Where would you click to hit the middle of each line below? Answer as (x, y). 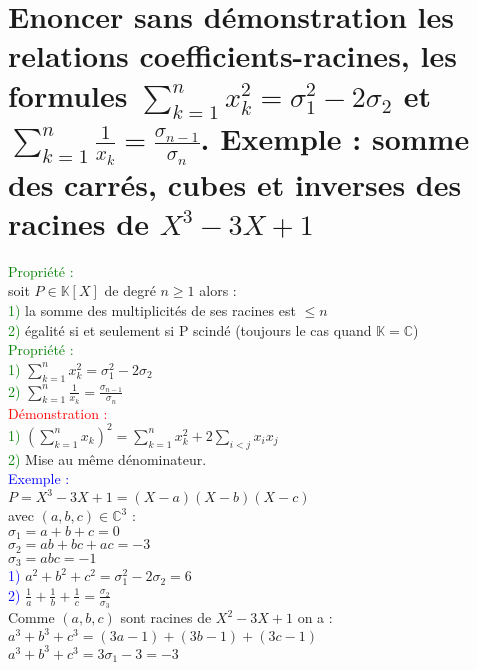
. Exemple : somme (335, 138)
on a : (315, 617)
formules (68, 94)
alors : (218, 290)
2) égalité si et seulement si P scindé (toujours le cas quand (190, 329)
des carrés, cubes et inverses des (235, 183)
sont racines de (166, 617)
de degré (130, 290)
